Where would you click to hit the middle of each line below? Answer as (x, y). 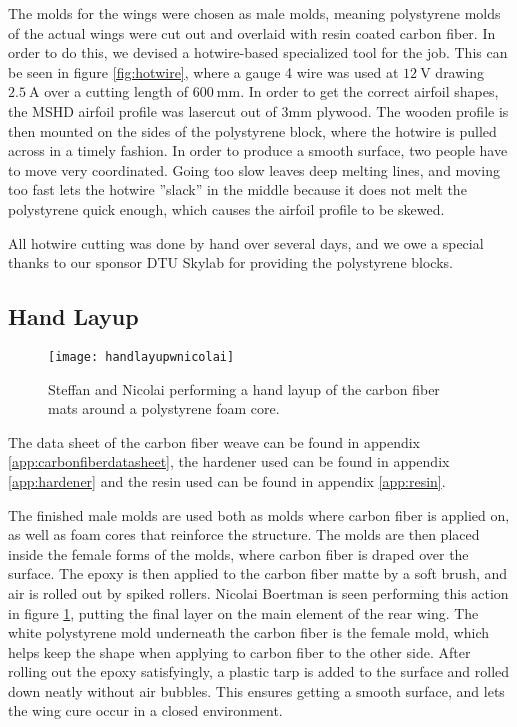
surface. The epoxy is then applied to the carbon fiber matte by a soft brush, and (258, 573)
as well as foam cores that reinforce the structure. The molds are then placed (244, 534)
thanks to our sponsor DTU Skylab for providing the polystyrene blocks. (230, 262)
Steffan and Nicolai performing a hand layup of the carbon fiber (244, 388)
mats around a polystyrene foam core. (164, 408)
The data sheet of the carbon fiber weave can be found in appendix (214, 441)
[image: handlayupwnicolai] (141, 356)
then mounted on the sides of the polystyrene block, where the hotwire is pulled (252, 130)
